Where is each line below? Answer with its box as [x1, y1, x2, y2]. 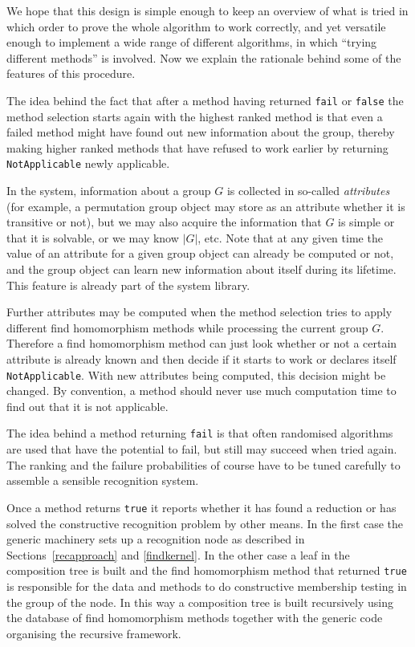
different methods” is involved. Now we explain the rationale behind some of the [6, 49, 401, 66]
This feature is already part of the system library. [6, 276, 250, 293]
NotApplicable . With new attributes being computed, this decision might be [6, 366, 386, 383]
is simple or [338, 214, 395, 230]
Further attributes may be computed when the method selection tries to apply [6, 303, 393, 320]
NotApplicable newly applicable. [6, 155, 170, 172]
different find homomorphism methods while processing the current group [6, 319, 368, 336]
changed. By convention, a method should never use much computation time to [6, 382, 397, 399]
